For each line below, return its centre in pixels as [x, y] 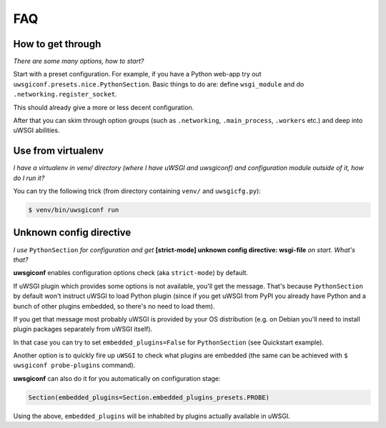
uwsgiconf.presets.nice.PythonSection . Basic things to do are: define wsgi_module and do [159, 84]
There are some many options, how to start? [79, 61]
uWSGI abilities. [36, 130]
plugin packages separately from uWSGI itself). [83, 329]
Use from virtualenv [58, 151]
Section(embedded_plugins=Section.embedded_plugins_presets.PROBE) [149, 397]
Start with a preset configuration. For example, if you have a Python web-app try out [137, 74]
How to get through [57, 44]
